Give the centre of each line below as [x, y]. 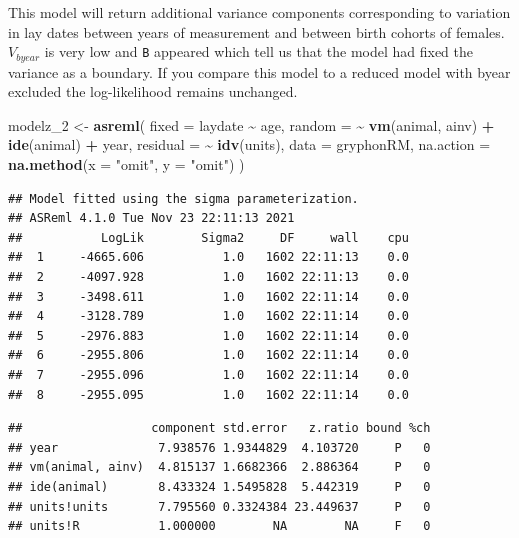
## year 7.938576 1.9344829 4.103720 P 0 [219, 447]
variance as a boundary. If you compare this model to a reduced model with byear [259, 71]
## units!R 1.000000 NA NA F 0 [219, 526]
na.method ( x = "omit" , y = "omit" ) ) [126, 164]
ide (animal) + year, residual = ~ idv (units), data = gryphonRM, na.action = [249, 144]
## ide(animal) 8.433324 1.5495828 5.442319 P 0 [219, 486]
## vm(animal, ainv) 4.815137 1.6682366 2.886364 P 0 [219, 467]
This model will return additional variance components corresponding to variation [259, 12]
